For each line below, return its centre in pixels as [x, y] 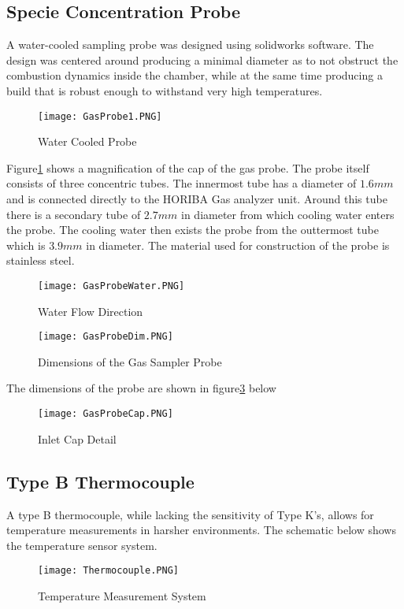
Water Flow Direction [91, 311]
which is [26, 245]
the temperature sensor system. [82, 545]
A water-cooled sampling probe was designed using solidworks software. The [190, 45]
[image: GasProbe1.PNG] [100, 116]
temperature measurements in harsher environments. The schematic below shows [201, 530]
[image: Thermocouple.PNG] [108, 571]
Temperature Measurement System [122, 595]
